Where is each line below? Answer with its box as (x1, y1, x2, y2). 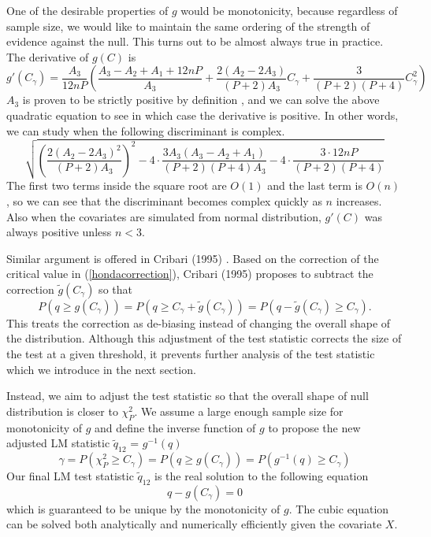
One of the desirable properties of (6, 2, 169, 18)
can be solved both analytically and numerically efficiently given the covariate (6, 516, 382, 532)
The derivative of (6, 48, 89, 65)
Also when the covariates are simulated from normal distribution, (6, 208, 321, 224)
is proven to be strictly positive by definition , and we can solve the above (22, 91, 380, 108)
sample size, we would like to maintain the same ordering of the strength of (6, 17, 370, 34)
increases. (336, 192, 382, 209)
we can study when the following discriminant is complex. (6, 122, 285, 139)
